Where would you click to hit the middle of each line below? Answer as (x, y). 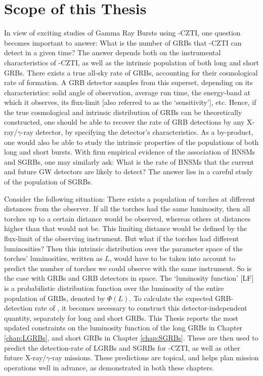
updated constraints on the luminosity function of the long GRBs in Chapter (123, 328)
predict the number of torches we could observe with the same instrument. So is (128, 268)
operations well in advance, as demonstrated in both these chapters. (109, 367)
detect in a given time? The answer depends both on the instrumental (113, 52)
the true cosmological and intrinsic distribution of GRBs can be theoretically (123, 112)
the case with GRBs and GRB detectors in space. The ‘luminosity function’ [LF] (129, 278)
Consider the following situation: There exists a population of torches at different (130, 198)
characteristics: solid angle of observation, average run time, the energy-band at (127, 92)
